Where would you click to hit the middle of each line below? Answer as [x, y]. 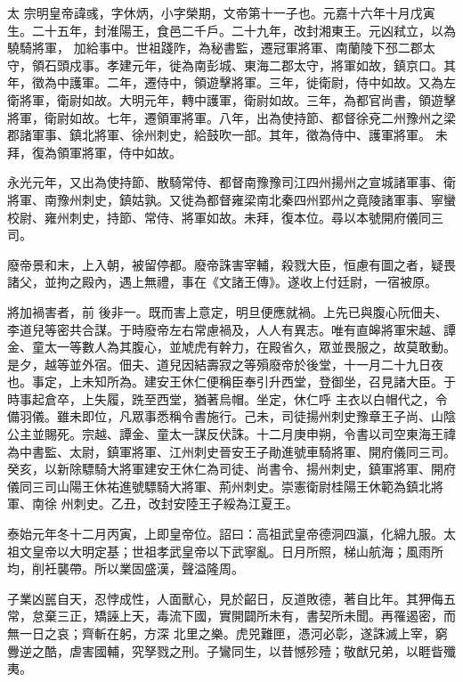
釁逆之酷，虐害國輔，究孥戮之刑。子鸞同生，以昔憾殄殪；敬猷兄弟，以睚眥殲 [231, 650]
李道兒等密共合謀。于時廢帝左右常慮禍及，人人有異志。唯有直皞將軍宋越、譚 [231, 329]
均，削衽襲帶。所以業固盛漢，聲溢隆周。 [126, 568]
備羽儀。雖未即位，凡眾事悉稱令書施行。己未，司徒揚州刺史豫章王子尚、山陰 [231, 416]
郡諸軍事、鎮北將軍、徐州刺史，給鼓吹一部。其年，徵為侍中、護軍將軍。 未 [227, 135]
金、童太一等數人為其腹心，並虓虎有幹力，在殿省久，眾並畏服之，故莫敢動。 [231, 347]
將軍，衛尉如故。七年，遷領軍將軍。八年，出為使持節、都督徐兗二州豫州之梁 [231, 117]
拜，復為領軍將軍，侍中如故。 [94, 152]
